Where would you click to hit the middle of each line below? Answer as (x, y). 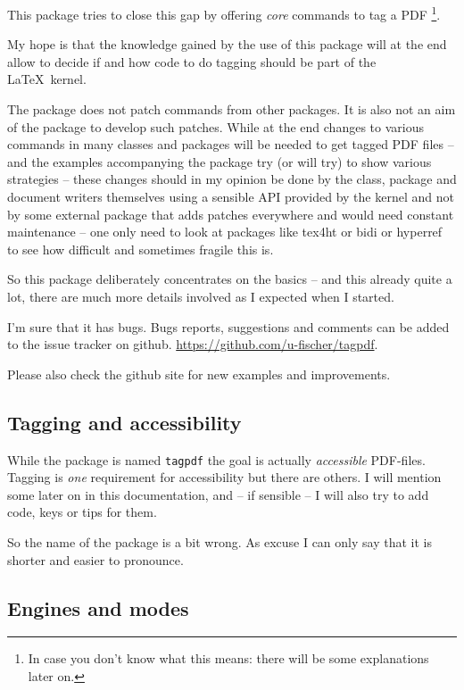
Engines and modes (98, 607)
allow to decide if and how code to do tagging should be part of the (192, 61)
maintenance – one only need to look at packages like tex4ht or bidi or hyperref (225, 232)
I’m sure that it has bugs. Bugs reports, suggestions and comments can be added (228, 326)
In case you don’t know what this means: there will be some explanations (228, 658)
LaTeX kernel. (47, 79)
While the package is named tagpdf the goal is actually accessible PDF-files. (216, 459)
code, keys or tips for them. (82, 512)
